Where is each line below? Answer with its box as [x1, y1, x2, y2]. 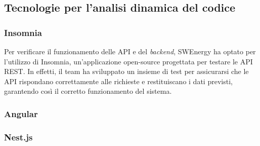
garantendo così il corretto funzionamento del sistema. [4, 86, 172, 96]
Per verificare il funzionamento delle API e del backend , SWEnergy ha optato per [4, 46, 256, 56]
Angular [4, 107, 38, 120]
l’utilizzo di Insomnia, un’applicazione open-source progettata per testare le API [4, 56, 253, 66]
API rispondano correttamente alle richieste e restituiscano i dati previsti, [4, 76, 233, 86]
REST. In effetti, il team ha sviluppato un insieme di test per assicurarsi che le [4, 66, 249, 77]
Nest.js [4, 130, 33, 143]
